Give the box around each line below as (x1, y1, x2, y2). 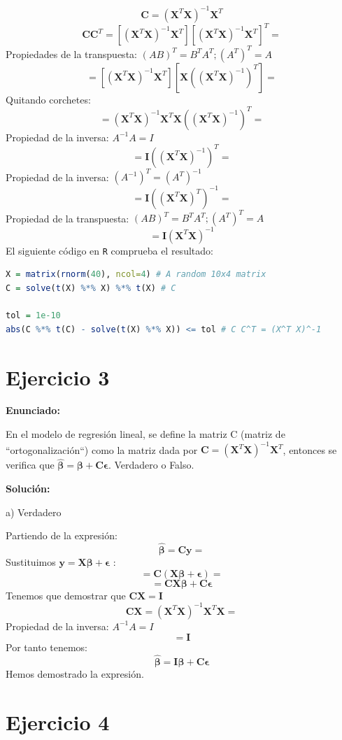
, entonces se (283, 442, 337, 457)
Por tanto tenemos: (6, 640, 87, 655)
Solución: (6, 481, 50, 495)
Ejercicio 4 (6, 707, 110, 736)
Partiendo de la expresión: (6, 528, 117, 543)
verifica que (6, 457, 55, 472)
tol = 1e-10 (6, 311, 61, 321)
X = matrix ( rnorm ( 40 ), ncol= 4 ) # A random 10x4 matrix (6, 269, 266, 280)
